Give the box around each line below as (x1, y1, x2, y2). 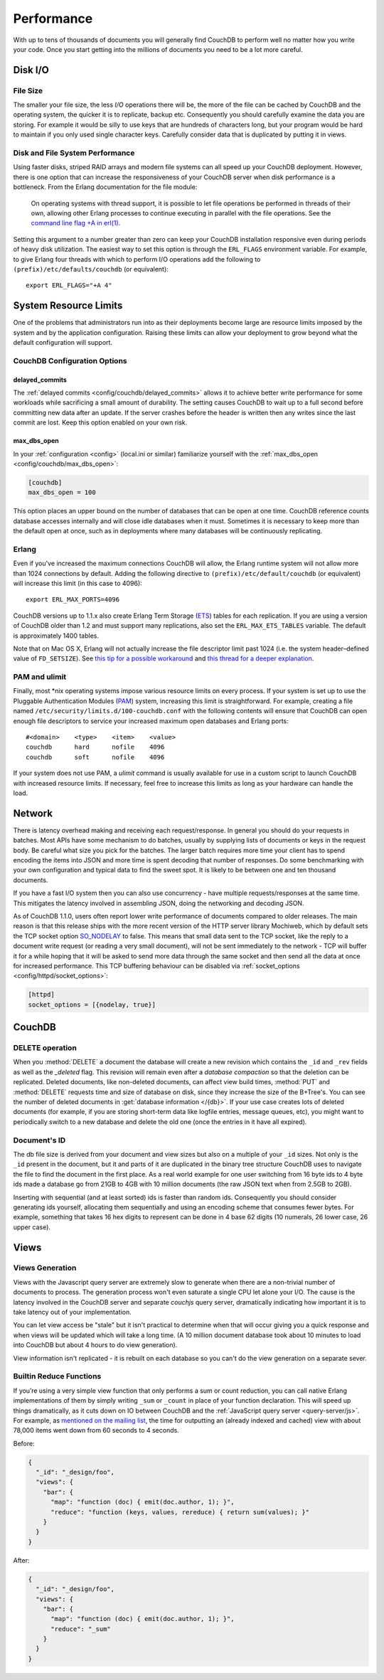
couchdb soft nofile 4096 (26, 753, 165, 761)
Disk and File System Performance (13, 148, 135, 158)
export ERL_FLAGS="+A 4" (26, 282, 112, 289)
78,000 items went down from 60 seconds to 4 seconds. (13, 1426, 179, 1435)
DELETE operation (13, 1043, 78, 1053)
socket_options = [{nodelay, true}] (28, 1000, 156, 1009)
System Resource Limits (13, 299, 123, 312)
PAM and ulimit (13, 672, 67, 682)
